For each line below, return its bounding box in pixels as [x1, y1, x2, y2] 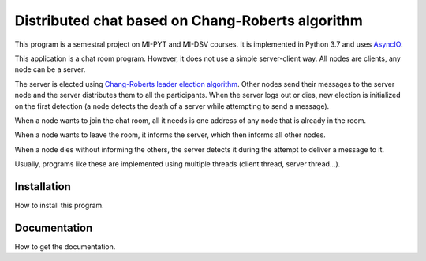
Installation [14, 180, 71, 193]
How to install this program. [14, 200, 104, 210]
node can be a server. [14, 65, 86, 74]
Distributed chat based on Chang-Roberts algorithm [14, 12, 363, 29]
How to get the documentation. [14, 241, 116, 252]
